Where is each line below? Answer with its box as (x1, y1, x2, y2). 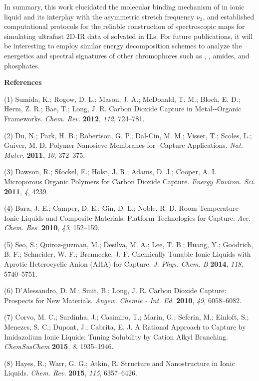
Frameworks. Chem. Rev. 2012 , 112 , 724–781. (4, 113, 145, 123)
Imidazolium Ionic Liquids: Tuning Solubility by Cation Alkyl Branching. (4, 331, 228, 342)
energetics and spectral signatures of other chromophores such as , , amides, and (4, 50, 250, 60)
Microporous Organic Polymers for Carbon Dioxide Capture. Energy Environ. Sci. (4, 176, 256, 186)
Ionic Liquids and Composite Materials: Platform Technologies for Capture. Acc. (4, 212, 251, 223)
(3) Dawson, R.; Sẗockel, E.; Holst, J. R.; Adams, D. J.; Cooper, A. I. (4, 166, 217, 177)
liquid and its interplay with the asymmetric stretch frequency (4, 11, 195, 21)
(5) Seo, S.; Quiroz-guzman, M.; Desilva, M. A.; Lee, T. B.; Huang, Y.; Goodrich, (4, 239, 254, 249)
